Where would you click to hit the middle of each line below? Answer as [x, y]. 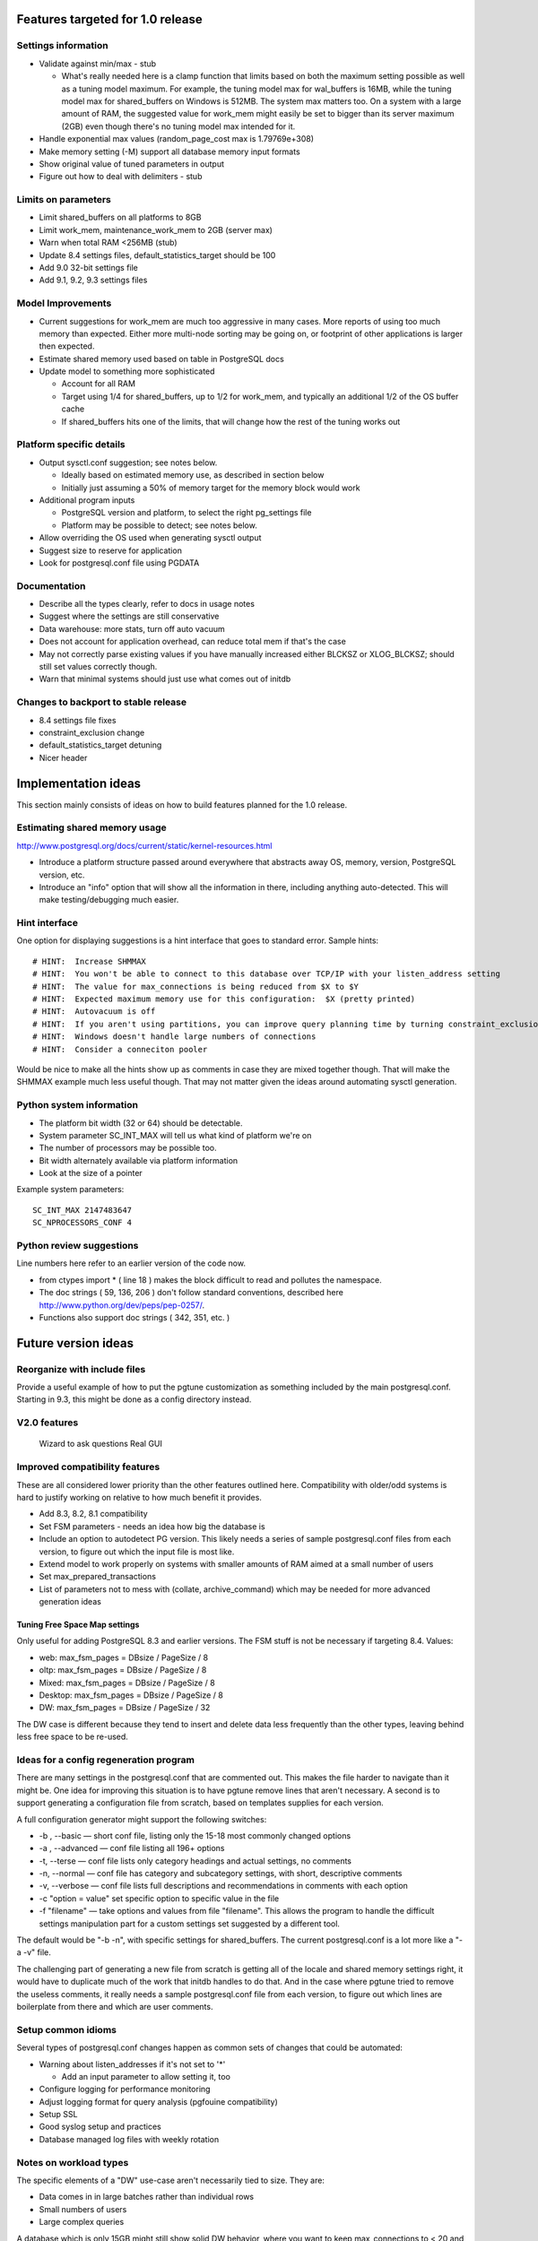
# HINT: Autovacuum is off [94, 1012]
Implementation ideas [79, 783]
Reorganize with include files [81, 1369]
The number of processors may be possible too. [128, 1148]
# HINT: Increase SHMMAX [90, 961]
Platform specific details [71, 445]
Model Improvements [64, 303]
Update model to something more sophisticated [127, 371]
